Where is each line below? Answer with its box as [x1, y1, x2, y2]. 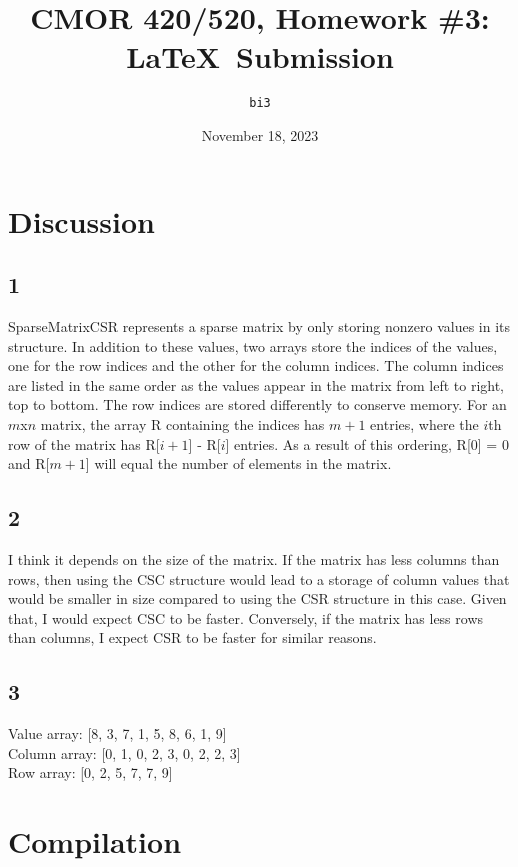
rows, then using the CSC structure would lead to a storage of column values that [8, 568, 510, 589]
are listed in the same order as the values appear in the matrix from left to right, [8, 374, 505, 395]
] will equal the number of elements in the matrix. [85, 453, 392, 474]
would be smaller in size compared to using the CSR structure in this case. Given [8, 588, 507, 609]
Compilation [8, 821, 182, 862]
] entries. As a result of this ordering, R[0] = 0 [225, 433, 509, 454]
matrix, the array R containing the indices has [40, 413, 325, 434]
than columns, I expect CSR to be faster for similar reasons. [8, 627, 377, 648]
